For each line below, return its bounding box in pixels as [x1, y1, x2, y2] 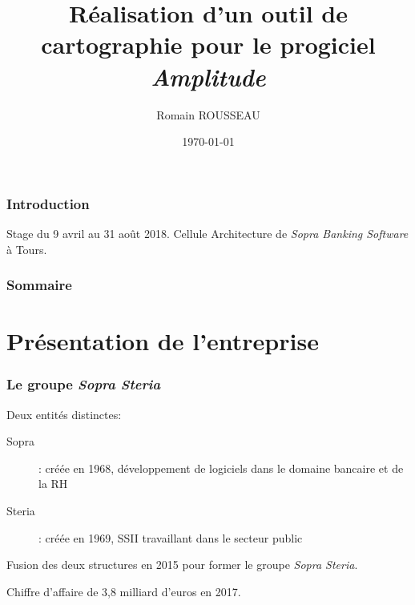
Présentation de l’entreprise [6, 325, 319, 357]
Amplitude [151, 59, 266, 93]
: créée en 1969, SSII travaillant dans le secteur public [38, 529, 303, 546]
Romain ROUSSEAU [156, 106, 260, 123]
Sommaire [6, 275, 72, 295]
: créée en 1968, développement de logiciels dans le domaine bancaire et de [38, 459, 404, 476]
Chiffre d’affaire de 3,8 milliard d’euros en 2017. [6, 583, 241, 599]
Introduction [6, 193, 90, 213]
